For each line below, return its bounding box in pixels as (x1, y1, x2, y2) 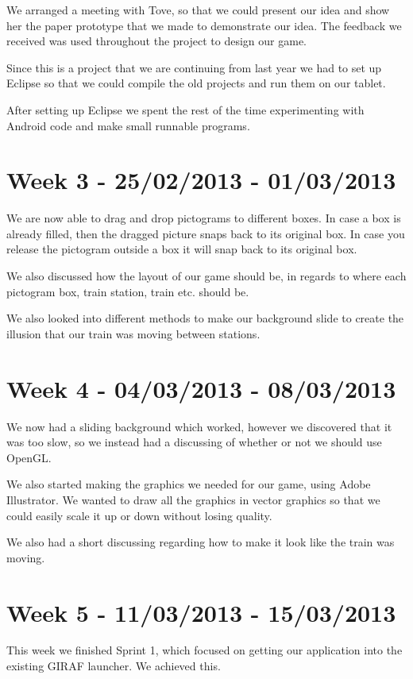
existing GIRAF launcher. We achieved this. (6, 658, 221, 674)
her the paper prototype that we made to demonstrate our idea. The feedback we (6, 17, 402, 33)
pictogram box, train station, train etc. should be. (6, 283, 249, 299)
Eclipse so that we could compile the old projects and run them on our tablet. (6, 75, 386, 91)
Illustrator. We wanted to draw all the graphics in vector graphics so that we (6, 491, 380, 507)
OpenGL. (6, 449, 52, 465)
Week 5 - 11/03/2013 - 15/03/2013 (6, 596, 396, 628)
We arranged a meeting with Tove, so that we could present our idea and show (6, 2, 390, 17)
